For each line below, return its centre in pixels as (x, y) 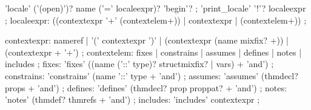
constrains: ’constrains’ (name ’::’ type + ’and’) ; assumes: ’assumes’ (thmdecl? (152, 75)
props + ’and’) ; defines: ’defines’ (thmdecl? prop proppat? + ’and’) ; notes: (146, 87)
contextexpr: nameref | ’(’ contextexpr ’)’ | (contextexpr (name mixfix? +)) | (147, 40)
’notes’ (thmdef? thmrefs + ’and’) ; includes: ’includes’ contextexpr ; (132, 99)
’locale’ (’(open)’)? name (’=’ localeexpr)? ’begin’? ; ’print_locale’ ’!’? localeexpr (155, 8)
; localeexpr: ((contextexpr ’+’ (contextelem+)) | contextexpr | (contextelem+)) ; (156, 20)
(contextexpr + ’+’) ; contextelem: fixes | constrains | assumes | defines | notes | (153, 52)
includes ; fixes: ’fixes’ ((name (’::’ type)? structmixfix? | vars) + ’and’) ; (139, 64)
